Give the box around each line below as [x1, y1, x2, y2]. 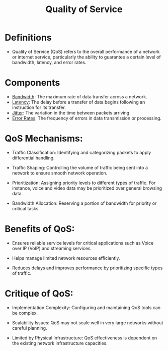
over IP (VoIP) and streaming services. [12, 245, 92, 251]
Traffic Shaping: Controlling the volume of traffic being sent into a [12, 164, 148, 170]
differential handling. [12, 155, 55, 161]
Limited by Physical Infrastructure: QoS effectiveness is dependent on [12, 334, 157, 341]
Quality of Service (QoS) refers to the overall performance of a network [12, 48, 160, 54]
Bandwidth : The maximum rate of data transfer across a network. [12, 93, 147, 99]
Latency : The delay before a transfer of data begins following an [12, 99, 145, 105]
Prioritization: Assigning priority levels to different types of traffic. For [12, 180, 156, 186]
